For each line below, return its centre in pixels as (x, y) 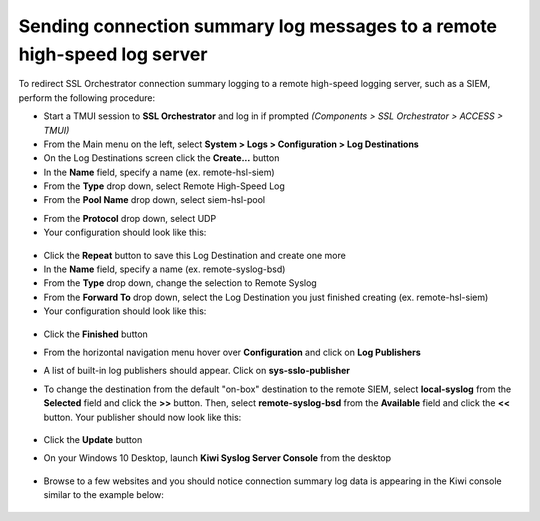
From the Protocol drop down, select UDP (130, 218)
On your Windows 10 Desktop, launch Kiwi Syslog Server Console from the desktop (217, 458)
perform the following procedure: (87, 97)
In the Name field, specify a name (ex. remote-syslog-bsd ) (164, 269)
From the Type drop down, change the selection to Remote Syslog (180, 283)
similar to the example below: (104, 495)
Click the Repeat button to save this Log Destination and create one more (195, 255)
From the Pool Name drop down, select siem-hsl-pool (154, 200)
